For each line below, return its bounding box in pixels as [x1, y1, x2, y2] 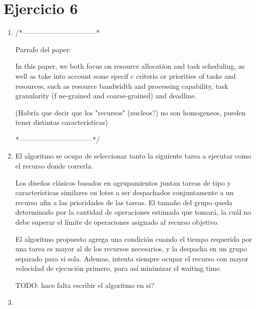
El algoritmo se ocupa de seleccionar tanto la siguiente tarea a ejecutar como [15, 150, 251, 161]
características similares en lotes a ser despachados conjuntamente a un [15, 187, 234, 198]
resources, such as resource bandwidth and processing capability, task [15, 80, 228, 91]
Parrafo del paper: [15, 44, 71, 54]
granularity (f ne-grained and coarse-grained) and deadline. [15, 90, 197, 101]
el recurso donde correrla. [15, 161, 93, 171]
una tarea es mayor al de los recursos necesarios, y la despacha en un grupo [15, 243, 247, 254]
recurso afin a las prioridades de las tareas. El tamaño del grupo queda [15, 197, 233, 207]
